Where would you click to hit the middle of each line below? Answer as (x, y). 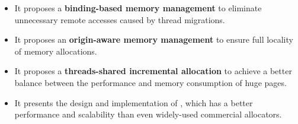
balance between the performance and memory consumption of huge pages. (150, 82)
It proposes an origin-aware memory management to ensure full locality (154, 39)
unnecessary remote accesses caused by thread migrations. (120, 19)
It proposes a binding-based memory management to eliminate (138, 8)
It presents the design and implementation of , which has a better (134, 102)
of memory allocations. (56, 51)
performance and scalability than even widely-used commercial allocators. (148, 114)
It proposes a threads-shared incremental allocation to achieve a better (153, 71)
